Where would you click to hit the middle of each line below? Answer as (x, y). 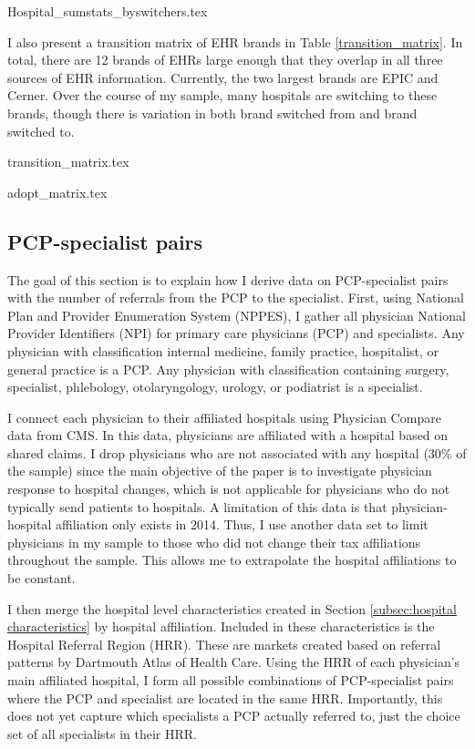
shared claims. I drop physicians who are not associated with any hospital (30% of (237, 452)
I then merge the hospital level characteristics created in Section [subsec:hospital (232, 608)
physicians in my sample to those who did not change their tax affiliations (214, 542)
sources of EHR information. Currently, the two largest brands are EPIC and (223, 77)
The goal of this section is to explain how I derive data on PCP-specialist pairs (228, 279)
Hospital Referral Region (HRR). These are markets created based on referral (224, 644)
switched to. (41, 131)
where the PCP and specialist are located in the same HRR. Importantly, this (225, 698)
